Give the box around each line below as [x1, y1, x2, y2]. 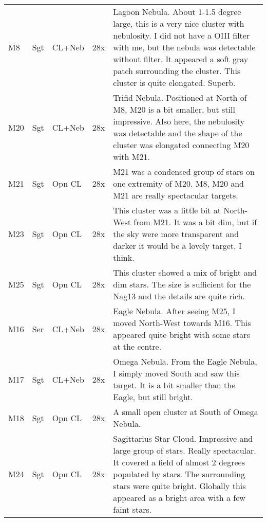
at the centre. [113, 340, 162, 352]
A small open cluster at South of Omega [113, 406, 258, 418]
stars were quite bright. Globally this [113, 480, 246, 492]
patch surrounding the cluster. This [113, 65, 241, 77]
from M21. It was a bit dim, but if [133, 216, 257, 228]
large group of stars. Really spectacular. [113, 444, 256, 456]
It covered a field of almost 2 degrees [113, 456, 245, 468]
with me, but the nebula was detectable [113, 41, 256, 53]
